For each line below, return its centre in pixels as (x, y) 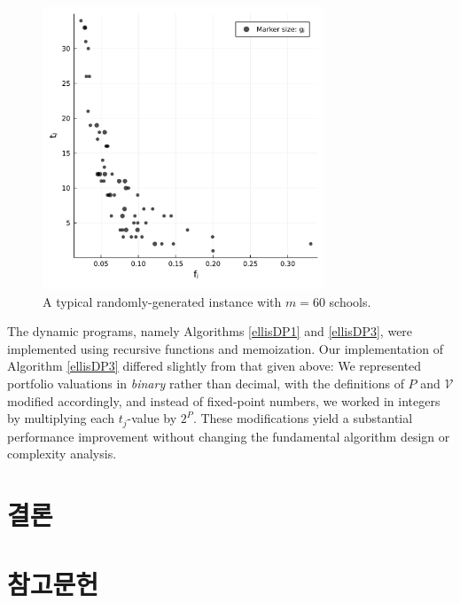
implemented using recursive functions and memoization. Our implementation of (225, 348)
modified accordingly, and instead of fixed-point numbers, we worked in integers (224, 400)
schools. (350, 301)
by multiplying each (61, 418)
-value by (152, 418)
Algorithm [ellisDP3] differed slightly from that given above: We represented (214, 366)
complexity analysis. (62, 454)
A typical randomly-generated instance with (162, 301)
